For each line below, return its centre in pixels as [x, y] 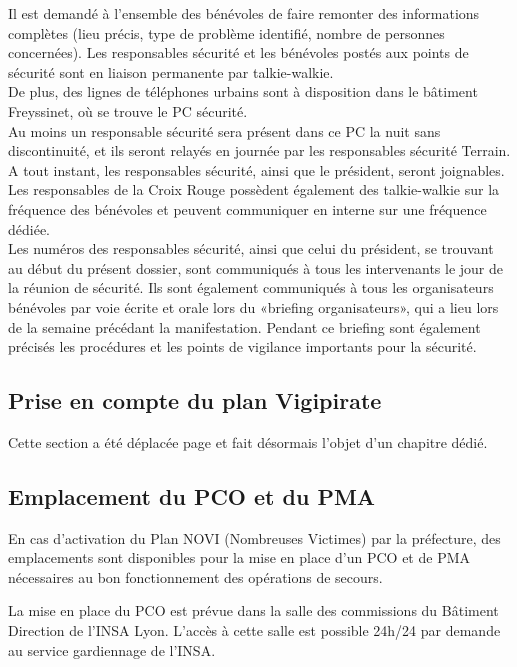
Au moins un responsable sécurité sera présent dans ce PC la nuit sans [224, 130]
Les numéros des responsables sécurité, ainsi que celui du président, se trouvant [251, 248]
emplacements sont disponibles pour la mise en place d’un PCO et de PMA [239, 557]
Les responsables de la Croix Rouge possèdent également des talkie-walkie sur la [254, 189]
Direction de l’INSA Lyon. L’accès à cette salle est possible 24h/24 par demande [254, 630]
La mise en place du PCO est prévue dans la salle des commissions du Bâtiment [253, 610]
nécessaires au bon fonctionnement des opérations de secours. [195, 576]
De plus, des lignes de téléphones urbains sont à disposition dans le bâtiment [243, 91]
